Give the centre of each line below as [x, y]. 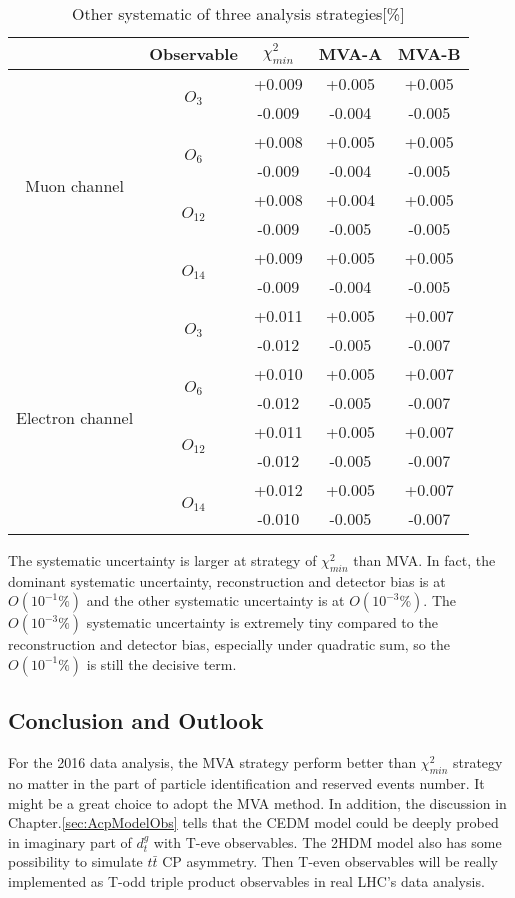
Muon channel [74, 185]
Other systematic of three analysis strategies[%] [238, 13]
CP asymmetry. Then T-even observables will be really [330, 861]
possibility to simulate [75, 861]
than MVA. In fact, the [424, 560]
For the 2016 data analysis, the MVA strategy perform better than [212, 762]
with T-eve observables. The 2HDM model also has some [327, 841]
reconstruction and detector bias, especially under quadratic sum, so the [229, 644]
